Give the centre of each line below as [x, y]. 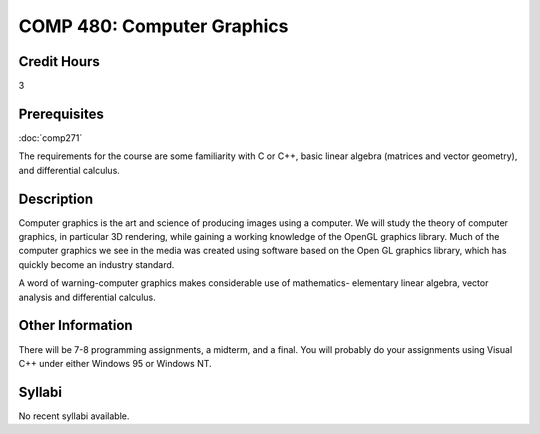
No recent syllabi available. [74, 416]
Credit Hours [59, 61]
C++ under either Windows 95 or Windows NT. [115, 363]
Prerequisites [61, 113]
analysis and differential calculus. [87, 297]
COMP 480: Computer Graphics [153, 26]
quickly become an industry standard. [96, 264]
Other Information [76, 325]
